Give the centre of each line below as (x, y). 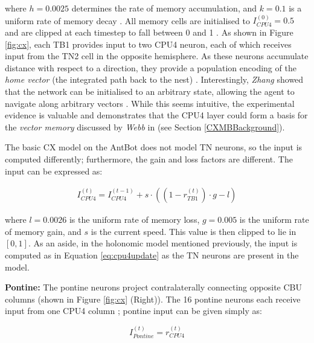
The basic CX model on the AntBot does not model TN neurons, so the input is (154, 147)
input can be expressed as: (54, 171)
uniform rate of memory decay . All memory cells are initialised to (127, 20)
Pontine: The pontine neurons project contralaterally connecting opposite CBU (153, 287)
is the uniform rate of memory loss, (134, 220)
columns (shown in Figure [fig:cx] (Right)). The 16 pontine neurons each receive (153, 299)
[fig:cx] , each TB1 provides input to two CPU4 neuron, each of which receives (148, 44)
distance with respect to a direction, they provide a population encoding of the (151, 67)
